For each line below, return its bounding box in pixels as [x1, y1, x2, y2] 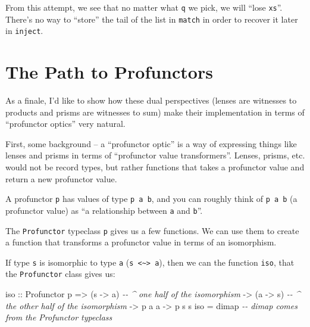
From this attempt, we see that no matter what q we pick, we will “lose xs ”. [5, 1, 283, 13]
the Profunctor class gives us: [5, 267, 115, 280]
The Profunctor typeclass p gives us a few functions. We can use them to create [5, 224, 299, 236]
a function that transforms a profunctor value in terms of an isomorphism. [5, 236, 277, 248]
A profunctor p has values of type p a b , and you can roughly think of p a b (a [5, 192, 298, 205]
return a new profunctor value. [5, 172, 117, 185]
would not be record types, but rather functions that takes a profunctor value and [5, 161, 305, 173]
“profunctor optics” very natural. [5, 117, 126, 130]
